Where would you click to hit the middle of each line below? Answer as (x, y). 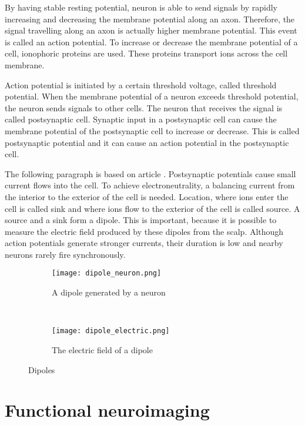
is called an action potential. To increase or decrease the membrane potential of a (151, 41)
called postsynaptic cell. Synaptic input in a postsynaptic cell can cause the (141, 119)
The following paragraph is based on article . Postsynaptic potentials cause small (150, 173)
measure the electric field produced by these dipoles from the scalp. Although (144, 231)
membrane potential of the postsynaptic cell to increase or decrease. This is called (152, 130)
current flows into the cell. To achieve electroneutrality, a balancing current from (150, 185)
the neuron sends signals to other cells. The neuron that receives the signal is (144, 107)
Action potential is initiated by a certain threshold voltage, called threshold (141, 84)
